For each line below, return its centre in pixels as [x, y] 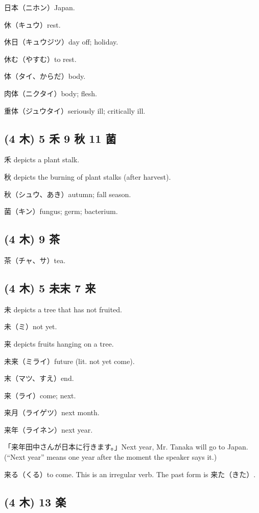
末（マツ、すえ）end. [39, 378]
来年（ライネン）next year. [49, 429]
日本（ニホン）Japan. [40, 7]
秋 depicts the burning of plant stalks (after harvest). [88, 176]
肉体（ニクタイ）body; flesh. [51, 93]
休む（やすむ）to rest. [40, 59]
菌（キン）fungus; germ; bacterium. [61, 211]
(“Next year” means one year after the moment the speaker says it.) [111, 457]
